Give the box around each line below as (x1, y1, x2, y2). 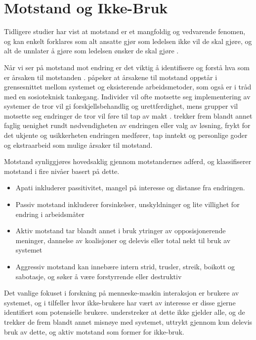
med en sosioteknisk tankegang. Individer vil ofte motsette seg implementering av (4, 91, 251, 101)
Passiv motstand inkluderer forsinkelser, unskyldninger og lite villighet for (15, 199, 240, 210)
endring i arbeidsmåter (15, 209, 85, 219)
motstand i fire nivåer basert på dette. (4, 166, 120, 176)
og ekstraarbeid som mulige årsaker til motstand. (4, 139, 153, 150)
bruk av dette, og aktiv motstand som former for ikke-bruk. (4, 326, 184, 337)
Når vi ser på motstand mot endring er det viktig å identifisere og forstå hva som (4, 62, 250, 72)
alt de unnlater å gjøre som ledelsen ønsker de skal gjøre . (4, 45, 179, 56)
